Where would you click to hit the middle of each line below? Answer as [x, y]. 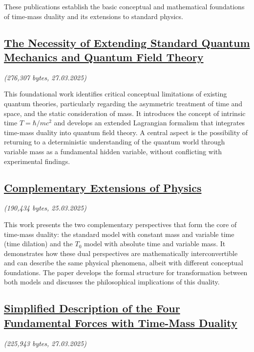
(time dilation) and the [38, 244]
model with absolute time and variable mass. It [155, 244]
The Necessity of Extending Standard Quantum [127, 42]
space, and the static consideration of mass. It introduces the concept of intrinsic [125, 113]
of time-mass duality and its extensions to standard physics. [94, 16]
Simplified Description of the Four [92, 308]
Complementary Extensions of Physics [103, 187]
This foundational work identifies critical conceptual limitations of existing [116, 94]
